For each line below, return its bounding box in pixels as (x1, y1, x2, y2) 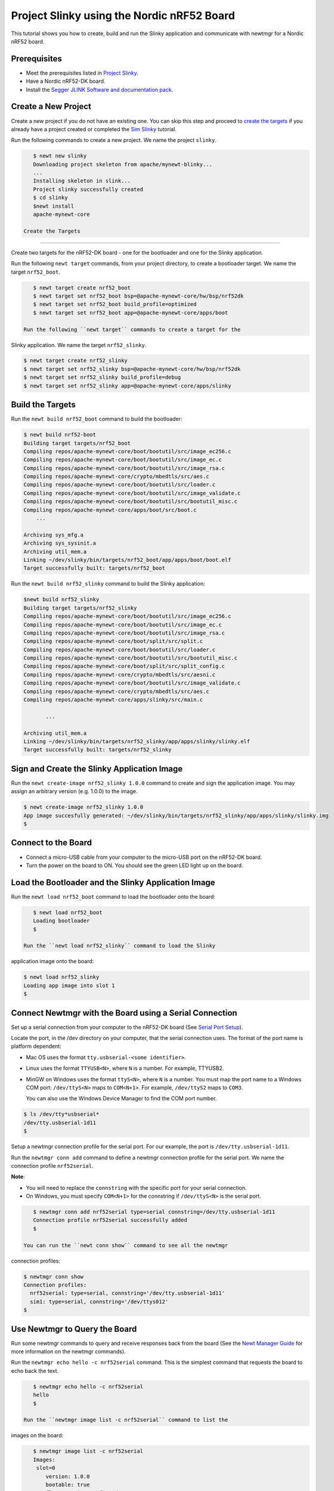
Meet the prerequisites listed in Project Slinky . (26, 69, 138, 76)
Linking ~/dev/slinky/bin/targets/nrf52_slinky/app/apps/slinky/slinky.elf (23, 738, 250, 745)
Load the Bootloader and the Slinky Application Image (11, 877, 215, 887)
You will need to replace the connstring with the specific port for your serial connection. (26, 1184, 247, 1191)
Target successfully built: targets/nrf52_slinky (23, 746, 172, 753)
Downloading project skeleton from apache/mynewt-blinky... (33, 161, 213, 168)
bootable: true (45, 1481, 90, 1488)
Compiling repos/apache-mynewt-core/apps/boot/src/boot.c (23, 506, 197, 513)
